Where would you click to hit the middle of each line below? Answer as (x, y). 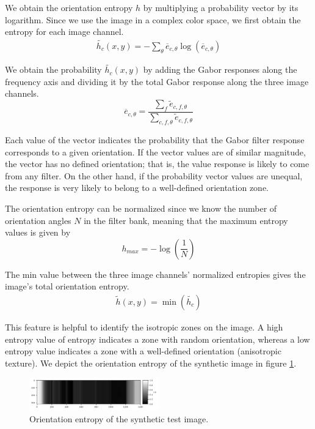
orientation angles (38, 220)
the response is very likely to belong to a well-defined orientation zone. (137, 188)
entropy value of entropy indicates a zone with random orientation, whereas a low (157, 339)
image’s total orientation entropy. (67, 286)
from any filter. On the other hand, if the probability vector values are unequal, (154, 175)
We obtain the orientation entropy (69, 7)
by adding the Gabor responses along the (220, 69)
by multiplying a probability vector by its (221, 7)
